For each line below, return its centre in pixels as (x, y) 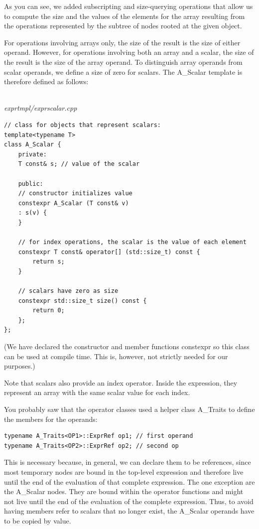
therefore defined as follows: (46, 81)
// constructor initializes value (75, 194)
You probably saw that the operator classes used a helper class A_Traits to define (129, 409)
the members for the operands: (51, 419)
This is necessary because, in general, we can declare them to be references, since (128, 462)
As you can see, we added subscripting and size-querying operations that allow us (129, 6)
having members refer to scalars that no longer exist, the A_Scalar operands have (129, 511)
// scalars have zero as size (68, 291)
